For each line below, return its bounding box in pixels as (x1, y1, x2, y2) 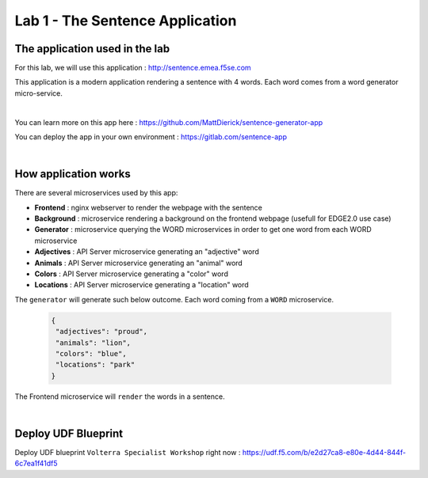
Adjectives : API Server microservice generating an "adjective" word (34, 247, 259, 256)
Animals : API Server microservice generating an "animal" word (34, 258, 243, 267)
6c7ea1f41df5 (14, 459, 59, 469)
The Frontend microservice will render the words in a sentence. (14, 392, 225, 401)
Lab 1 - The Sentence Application (14, 12, 237, 29)
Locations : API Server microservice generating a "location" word (34, 280, 249, 290)
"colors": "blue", (55, 349, 127, 358)
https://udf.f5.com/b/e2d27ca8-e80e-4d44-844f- (242, 448, 407, 457)
